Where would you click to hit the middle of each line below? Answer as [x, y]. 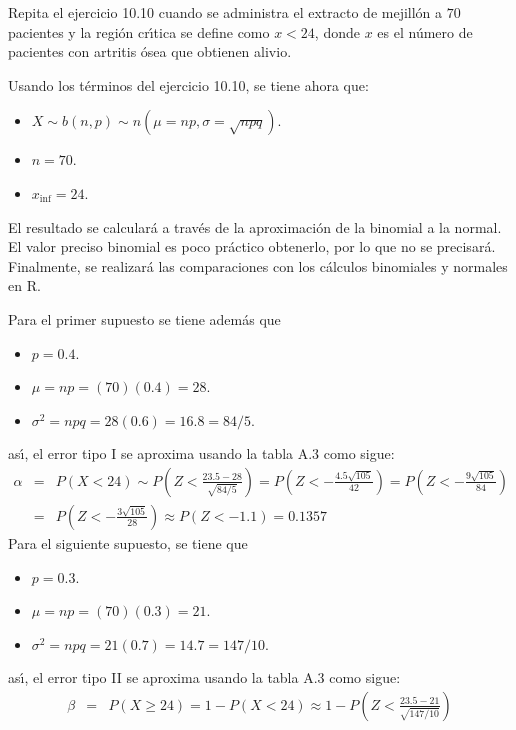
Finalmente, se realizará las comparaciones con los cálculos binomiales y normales [258, 265]
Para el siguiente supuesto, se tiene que [128, 542]
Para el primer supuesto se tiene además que [144, 318]
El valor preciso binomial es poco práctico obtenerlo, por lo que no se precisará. [252, 246]
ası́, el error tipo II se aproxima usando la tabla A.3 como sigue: [204, 677]
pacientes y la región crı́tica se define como [139, 31]
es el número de [425, 31]
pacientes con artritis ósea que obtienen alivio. [150, 51]
